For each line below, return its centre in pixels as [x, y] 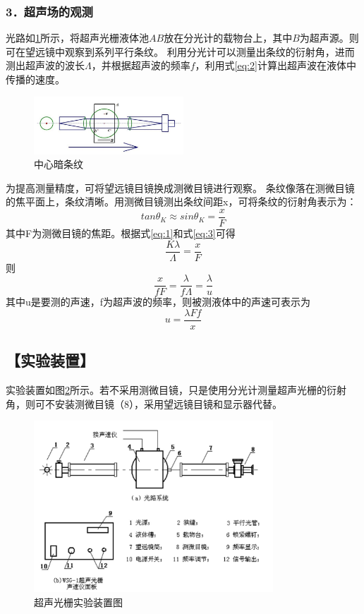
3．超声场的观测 [49, 11]
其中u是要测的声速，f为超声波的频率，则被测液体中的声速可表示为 [158, 302]
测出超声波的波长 [45, 65]
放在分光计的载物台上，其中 [228, 38]
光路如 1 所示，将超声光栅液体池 [77, 38]
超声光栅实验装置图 [78, 602]
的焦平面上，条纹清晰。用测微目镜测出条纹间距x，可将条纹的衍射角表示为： [181, 201]
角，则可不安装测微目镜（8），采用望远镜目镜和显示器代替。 [144, 403]
